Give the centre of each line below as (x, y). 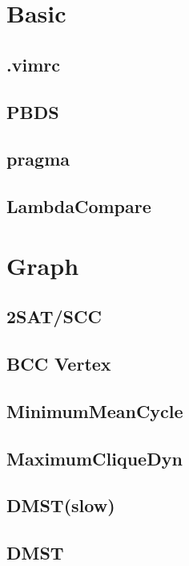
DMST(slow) (61, 505)
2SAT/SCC (54, 316)
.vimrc (33, 64)
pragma (38, 159)
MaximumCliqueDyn (94, 458)
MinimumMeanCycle (95, 410)
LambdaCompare (79, 206)
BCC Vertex (59, 364)
